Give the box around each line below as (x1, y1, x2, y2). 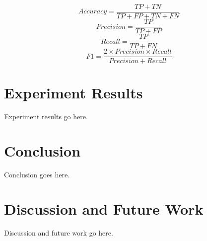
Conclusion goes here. (4, 169, 70, 180)
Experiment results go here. (4, 111, 88, 122)
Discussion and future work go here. (4, 227, 113, 238)
